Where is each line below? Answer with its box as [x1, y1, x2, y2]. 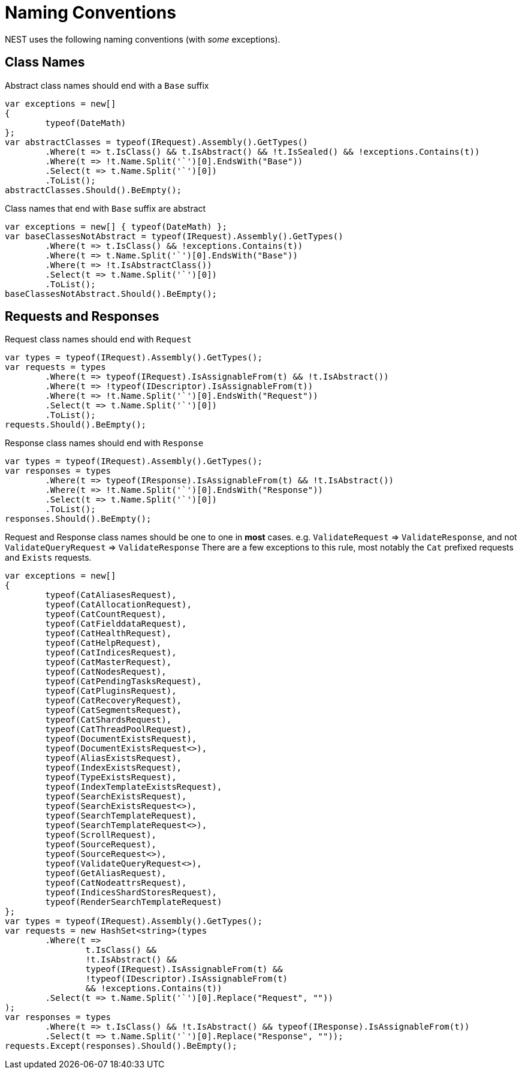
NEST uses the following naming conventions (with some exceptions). [5, 34, 280, 44]
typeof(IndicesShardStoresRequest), [45, 888, 218, 898]
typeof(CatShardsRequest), [45, 715, 172, 725]
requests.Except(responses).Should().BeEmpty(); [5, 1041, 237, 1051]
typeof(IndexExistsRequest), [45, 763, 182, 773]
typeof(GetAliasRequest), [45, 868, 167, 879]
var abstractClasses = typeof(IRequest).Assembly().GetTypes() [5, 137, 308, 147]
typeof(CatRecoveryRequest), [45, 696, 182, 706]
